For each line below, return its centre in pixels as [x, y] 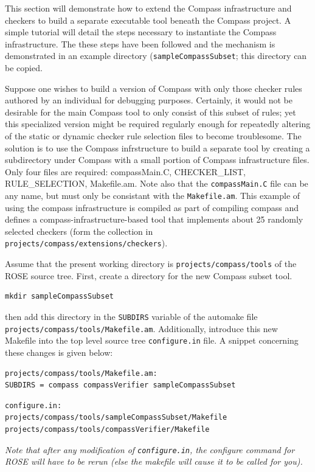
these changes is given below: [59, 352]
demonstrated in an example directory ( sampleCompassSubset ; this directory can [156, 56]
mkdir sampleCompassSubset [59, 297]
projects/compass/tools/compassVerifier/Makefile [107, 429]
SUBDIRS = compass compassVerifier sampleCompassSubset [120, 385]
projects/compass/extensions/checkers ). [86, 243]
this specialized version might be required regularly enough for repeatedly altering [158, 124]
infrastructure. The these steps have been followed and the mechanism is [140, 43]
